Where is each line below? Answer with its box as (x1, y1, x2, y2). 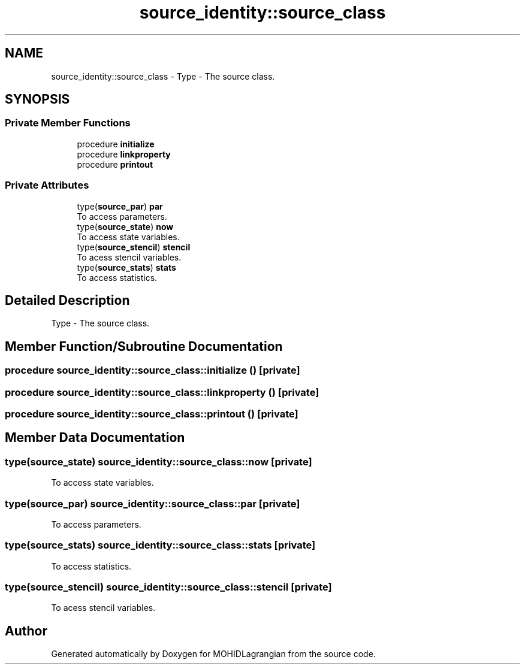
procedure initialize (77, 138, 155, 149)
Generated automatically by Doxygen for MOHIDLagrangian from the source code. (51, 649, 376, 659)
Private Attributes (5, 179, 89, 192)
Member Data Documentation (5, 430, 185, 446)
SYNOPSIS (5, 92, 70, 107)
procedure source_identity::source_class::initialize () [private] (5, 364, 300, 377)
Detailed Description (5, 292, 130, 308)
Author (5, 623, 47, 638)
